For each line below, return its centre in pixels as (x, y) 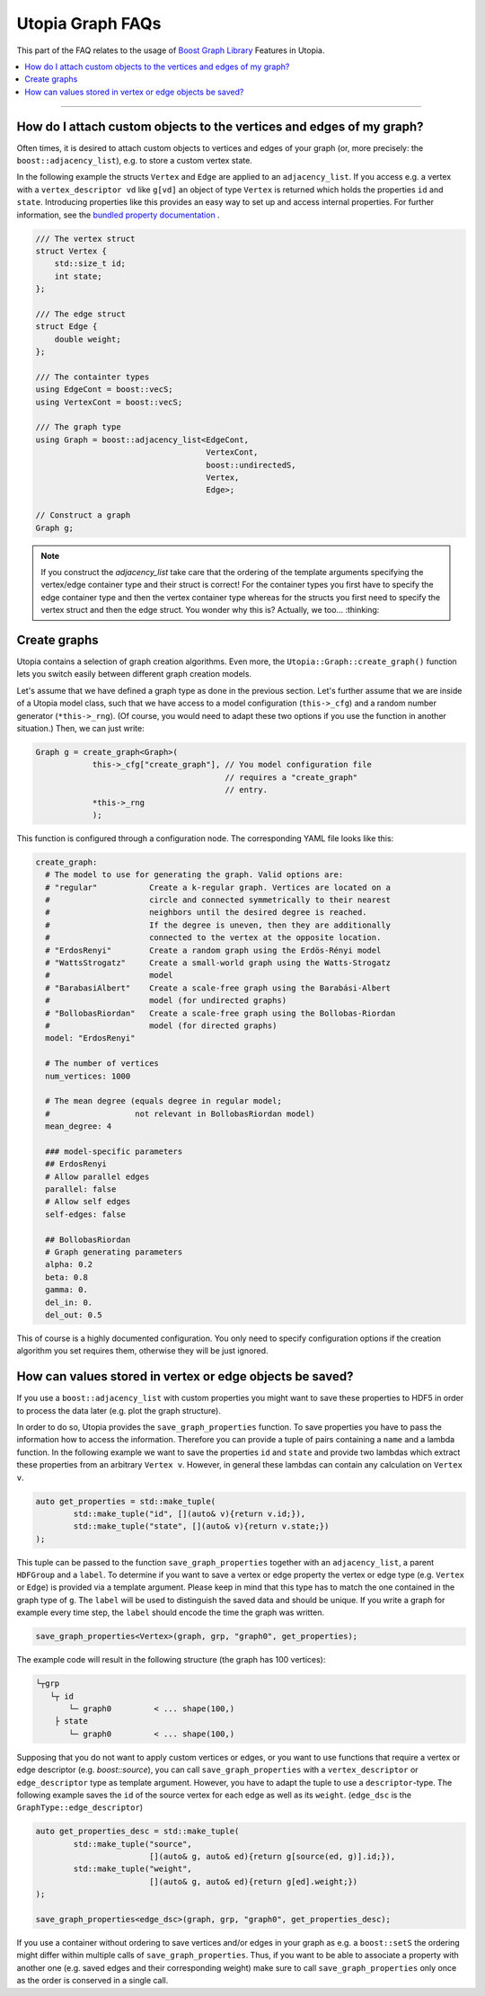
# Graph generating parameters (114, 1252)
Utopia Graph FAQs (89, 23)
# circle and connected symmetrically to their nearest (218, 900)
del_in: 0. (69, 1302)
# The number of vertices (102, 1064)
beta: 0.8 (67, 1277)
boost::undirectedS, (251, 465)
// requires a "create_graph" (291, 777)
